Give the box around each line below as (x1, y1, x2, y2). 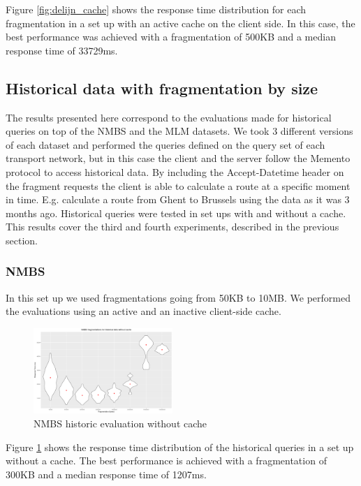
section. (6, 233, 38, 247)
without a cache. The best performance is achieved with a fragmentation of (6, 453, 327, 468)
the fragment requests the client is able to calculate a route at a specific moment (6, 178, 351, 193)
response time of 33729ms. (6, 43, 118, 57)
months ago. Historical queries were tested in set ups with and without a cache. (6, 205, 346, 220)
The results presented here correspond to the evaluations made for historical (6, 110, 332, 124)
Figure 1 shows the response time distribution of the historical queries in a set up (6, 439, 354, 454)
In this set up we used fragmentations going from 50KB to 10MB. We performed (6, 290, 351, 304)
